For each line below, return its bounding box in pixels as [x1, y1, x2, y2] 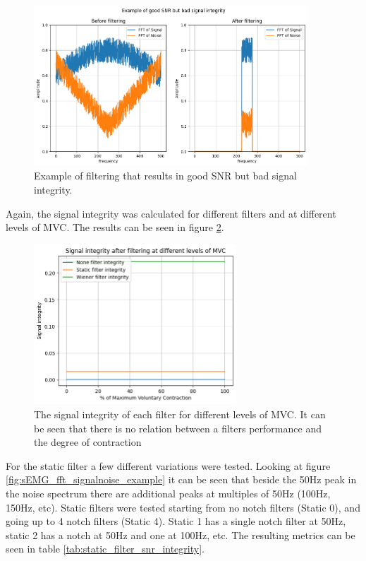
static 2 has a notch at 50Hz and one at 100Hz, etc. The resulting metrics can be [6, 527, 355, 542]
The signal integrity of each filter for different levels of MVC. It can [34, 407, 326, 422]
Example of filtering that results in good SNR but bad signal [34, 168, 297, 183]
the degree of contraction [34, 435, 142, 449]
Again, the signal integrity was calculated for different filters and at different [6, 206, 336, 220]
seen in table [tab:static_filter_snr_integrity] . [6, 541, 205, 556]
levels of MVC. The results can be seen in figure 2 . [6, 220, 224, 235]
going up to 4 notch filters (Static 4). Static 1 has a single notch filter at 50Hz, [6, 514, 346, 528]
